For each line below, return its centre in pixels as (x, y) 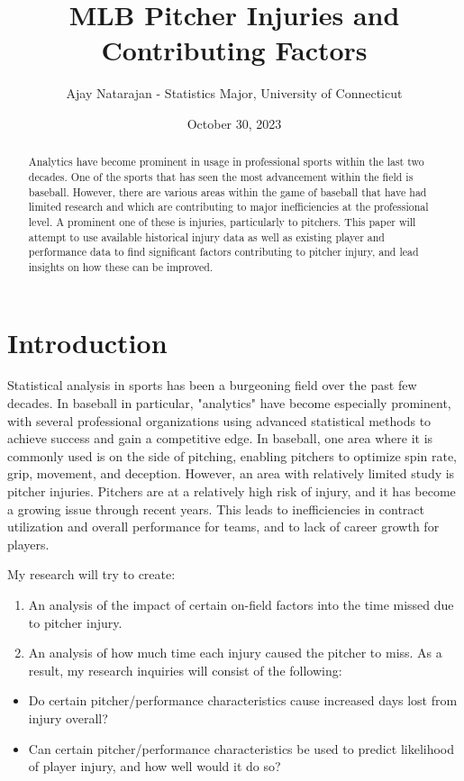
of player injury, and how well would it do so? (155, 766)
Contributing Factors (234, 50)
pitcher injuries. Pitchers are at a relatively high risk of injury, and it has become (232, 491)
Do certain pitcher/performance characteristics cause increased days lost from (243, 700)
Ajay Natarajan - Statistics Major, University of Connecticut (234, 93)
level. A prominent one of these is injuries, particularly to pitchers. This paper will (222, 221)
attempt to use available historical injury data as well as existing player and (206, 236)
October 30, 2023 (234, 123)
